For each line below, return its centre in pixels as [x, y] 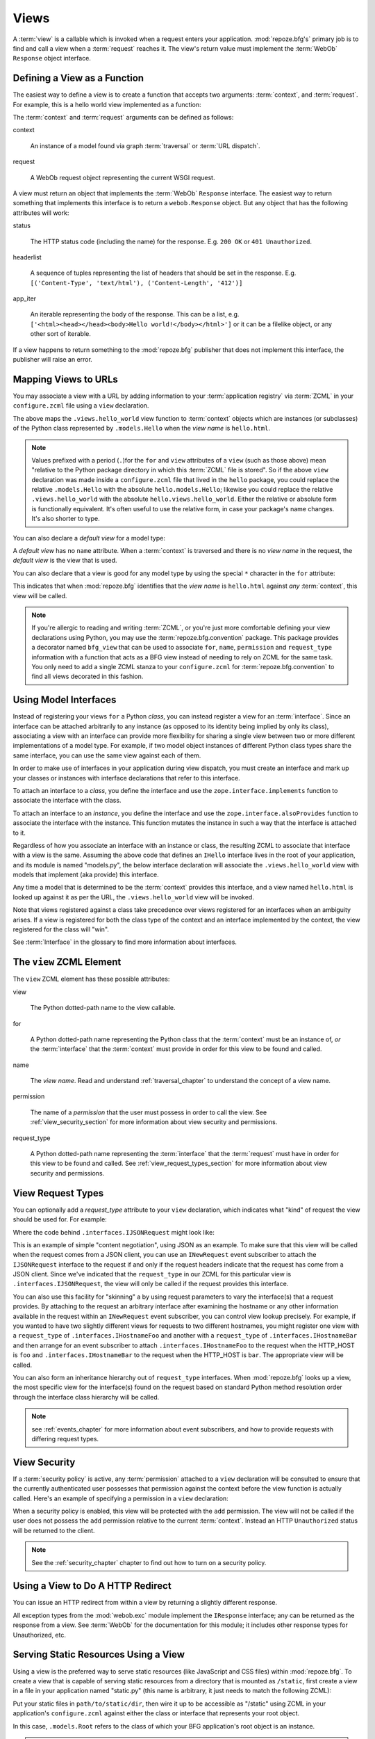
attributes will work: [41, 213]
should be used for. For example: [60, 1219]
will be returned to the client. [54, 1530]
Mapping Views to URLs [65, 379]
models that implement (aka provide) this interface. [86, 875]
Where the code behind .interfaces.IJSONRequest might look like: [114, 1232]
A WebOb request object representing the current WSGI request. [123, 177]
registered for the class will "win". [61, 929]
